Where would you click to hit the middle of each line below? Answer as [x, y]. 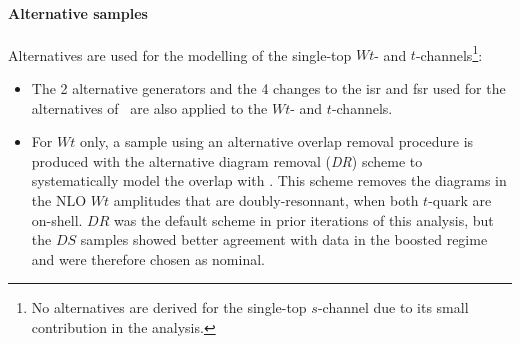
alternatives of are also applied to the [149, 107]
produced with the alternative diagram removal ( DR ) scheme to [227, 160]
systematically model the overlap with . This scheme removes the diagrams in [269, 180]
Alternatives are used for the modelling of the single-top [180, 54]
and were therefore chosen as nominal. [148, 258]
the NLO [59, 200]
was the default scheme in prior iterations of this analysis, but [304, 219]
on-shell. [57, 219]
